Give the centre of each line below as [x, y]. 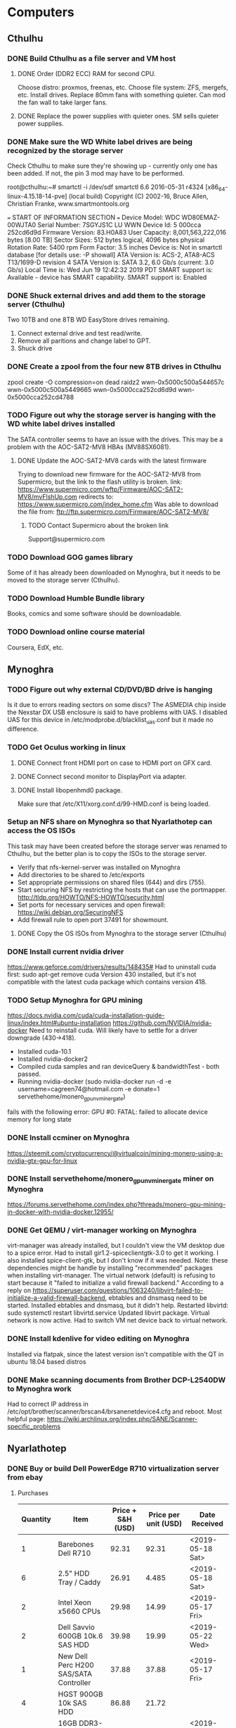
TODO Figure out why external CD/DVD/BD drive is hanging [110, 690]
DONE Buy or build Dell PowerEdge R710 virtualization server [113, 1469]
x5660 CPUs [79, 1611]
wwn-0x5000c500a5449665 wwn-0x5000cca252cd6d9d [92, 389]
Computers [41, 12]
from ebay [25, 1478]
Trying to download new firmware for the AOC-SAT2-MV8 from [109, 474]
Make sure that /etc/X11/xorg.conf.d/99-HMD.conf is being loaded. [114, 804]
